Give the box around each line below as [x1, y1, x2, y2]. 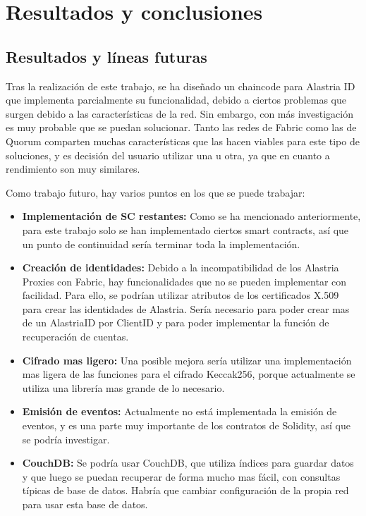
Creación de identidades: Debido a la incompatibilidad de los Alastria [22, 260, 339, 275]
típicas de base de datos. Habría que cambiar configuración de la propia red [22, 483, 349, 498]
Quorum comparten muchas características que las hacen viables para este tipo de [6, 133, 360, 148]
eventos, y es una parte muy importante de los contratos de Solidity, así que [22, 418, 351, 433]
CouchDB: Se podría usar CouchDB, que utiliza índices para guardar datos [22, 455, 354, 470]
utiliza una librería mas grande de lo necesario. [22, 380, 225, 395]
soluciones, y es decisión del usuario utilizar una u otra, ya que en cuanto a [6, 147, 330, 162]
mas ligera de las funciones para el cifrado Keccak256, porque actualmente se [22, 367, 355, 381]
